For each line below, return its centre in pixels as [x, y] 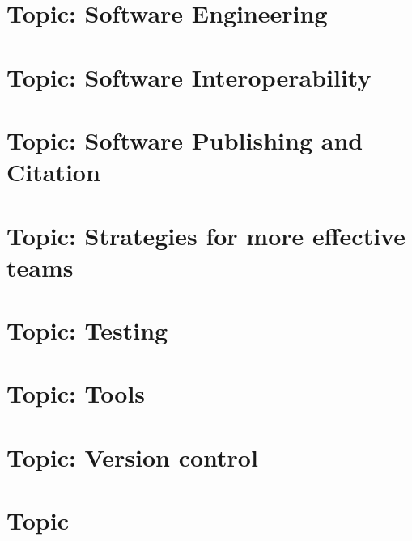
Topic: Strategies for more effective [206, 235]
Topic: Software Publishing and [185, 139]
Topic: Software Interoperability [189, 76]
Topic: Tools [76, 393]
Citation [53, 172]
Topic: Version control [132, 456]
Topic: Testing [87, 330]
